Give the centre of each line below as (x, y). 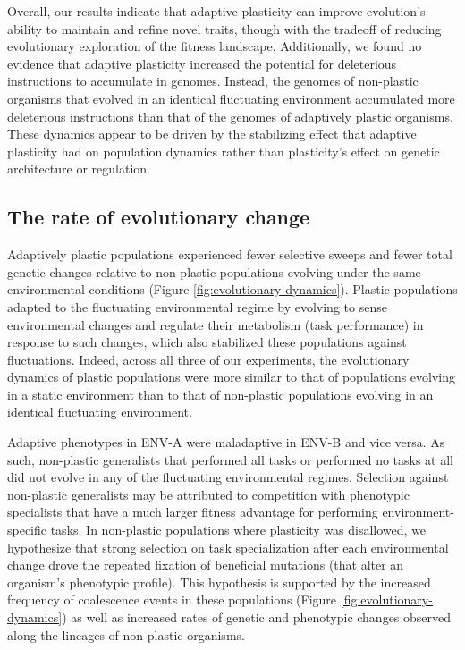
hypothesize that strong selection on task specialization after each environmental (228, 547)
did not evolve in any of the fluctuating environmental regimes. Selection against (228, 477)
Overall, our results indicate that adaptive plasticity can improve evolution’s (216, 11)
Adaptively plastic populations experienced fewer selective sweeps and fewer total (230, 254)
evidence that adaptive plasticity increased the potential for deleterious (202, 63)
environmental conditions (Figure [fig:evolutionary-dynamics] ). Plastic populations (232, 289)
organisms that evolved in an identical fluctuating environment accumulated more (231, 98)
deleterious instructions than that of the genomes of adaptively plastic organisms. (230, 116)
